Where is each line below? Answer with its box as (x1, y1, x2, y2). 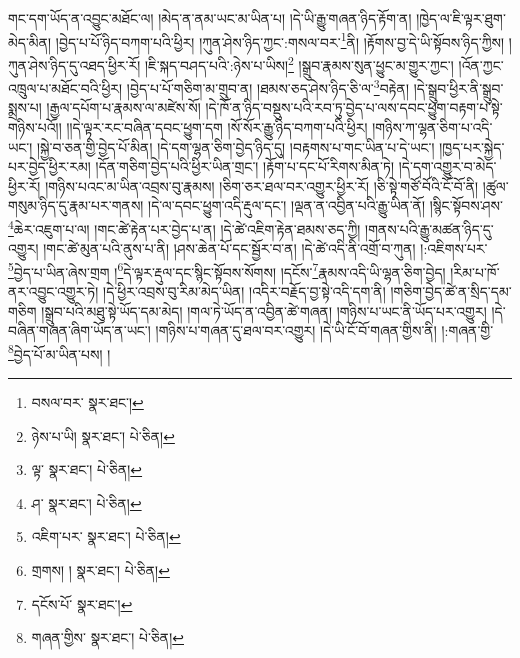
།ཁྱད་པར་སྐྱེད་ (439, 136, 505, 157)
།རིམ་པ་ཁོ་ (450, 261, 500, 282)
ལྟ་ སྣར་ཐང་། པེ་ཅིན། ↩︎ (31, 459, 143, 480)
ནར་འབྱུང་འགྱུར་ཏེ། (8, 281, 99, 301)
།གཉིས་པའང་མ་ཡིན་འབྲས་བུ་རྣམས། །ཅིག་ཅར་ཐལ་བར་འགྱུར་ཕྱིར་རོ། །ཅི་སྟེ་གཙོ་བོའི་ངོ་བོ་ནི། (45, 175, 479, 196)
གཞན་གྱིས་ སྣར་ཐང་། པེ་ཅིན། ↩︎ (31, 627, 184, 648)
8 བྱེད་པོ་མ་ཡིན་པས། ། (8, 340, 111, 364)
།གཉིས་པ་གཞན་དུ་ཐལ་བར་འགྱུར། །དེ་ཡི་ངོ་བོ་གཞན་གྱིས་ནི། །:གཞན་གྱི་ (155, 320, 494, 341)
